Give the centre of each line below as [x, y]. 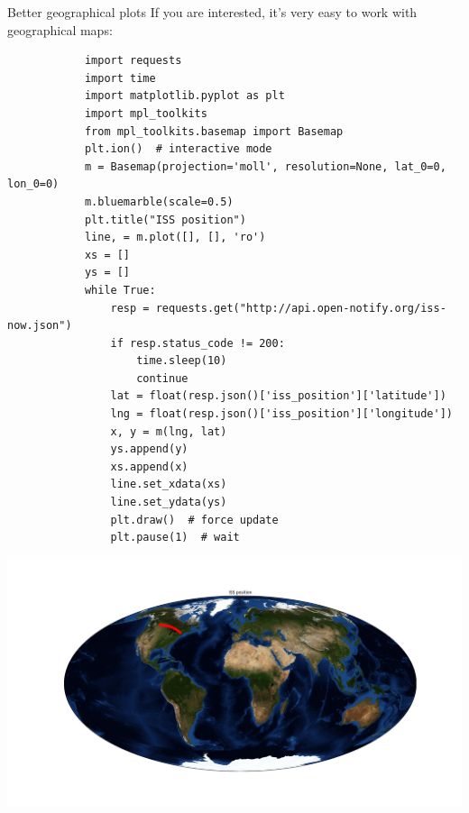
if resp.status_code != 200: [198, 343]
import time [120, 78]
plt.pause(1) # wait [175, 538]
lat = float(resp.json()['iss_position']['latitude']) [278, 396]
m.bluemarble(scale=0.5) [159, 201]
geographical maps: [60, 29]
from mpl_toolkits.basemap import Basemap [214, 131]
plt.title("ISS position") [165, 219]
